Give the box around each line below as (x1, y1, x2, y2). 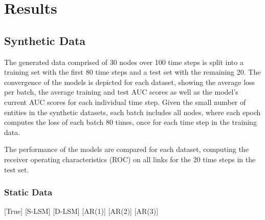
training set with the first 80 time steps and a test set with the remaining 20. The (4, 67, 261, 77)
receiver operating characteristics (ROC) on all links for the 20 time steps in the (4, 153, 256, 164)
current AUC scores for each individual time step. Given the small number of (4, 96, 246, 107)
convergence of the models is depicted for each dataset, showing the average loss (4, 76, 255, 87)
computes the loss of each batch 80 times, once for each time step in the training (4, 117, 257, 127)
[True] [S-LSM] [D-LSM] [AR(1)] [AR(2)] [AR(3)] (4, 206, 159, 216)
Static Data (4, 186, 53, 199)
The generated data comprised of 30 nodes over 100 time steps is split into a (4, 56, 244, 67)
